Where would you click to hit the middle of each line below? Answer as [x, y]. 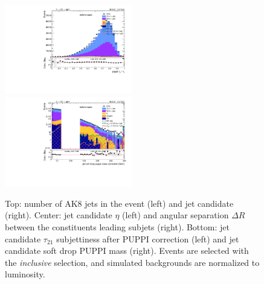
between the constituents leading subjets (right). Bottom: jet [117, 227]
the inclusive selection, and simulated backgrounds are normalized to [132, 262]
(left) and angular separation [175, 215]
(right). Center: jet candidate [59, 215]
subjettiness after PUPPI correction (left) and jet [148, 238]
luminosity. [25, 274]
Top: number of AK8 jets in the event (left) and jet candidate [119, 203]
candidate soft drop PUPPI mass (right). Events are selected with [127, 251]
